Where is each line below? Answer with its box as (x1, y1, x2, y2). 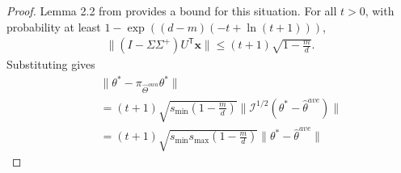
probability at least (6, 18, 101, 35)
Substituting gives (6, 56, 95, 73)
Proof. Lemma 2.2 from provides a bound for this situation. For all (6, 2, 337, 19)
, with (365, 2, 395, 19)
